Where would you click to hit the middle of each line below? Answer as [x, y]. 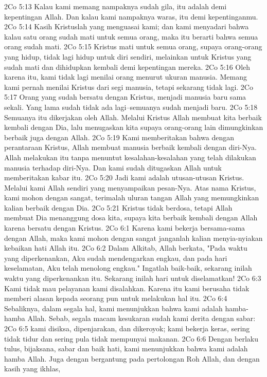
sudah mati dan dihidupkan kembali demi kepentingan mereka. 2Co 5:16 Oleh [127, 67]
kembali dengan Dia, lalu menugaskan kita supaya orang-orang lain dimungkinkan [134, 127]
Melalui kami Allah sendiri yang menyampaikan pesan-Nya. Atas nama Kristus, [130, 187]
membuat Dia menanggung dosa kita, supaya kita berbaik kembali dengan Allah [131, 218]
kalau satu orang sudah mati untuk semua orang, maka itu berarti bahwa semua [131, 36]
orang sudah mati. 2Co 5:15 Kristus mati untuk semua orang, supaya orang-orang [133, 46]
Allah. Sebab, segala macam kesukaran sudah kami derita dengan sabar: [141, 318]
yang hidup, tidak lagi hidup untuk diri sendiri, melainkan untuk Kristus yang [128, 56]
